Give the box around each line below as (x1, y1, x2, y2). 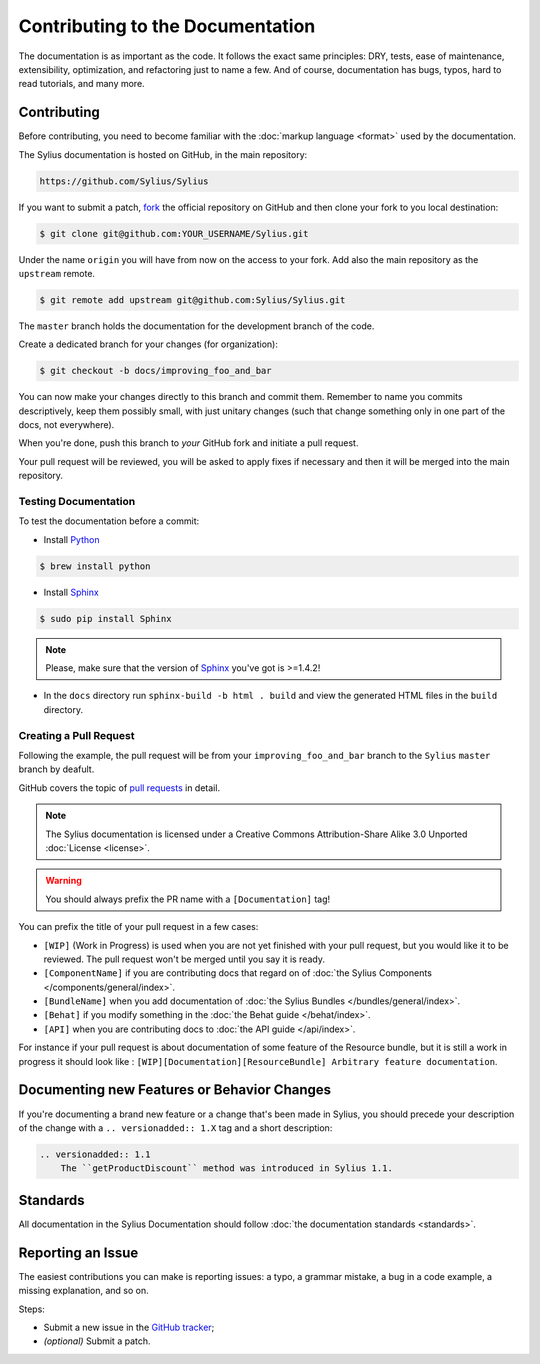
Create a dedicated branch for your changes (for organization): (18, 338, 279, 350)
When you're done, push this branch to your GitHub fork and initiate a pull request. (18, 437, 359, 449)
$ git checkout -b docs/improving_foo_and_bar (39, 365, 272, 377)
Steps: (18, 1303, 45, 1315)
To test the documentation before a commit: (18, 515, 200, 527)
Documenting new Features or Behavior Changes (18, 1081, 332, 1099)
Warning (45, 875, 82, 887)
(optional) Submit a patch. (43, 1335, 151, 1347)
